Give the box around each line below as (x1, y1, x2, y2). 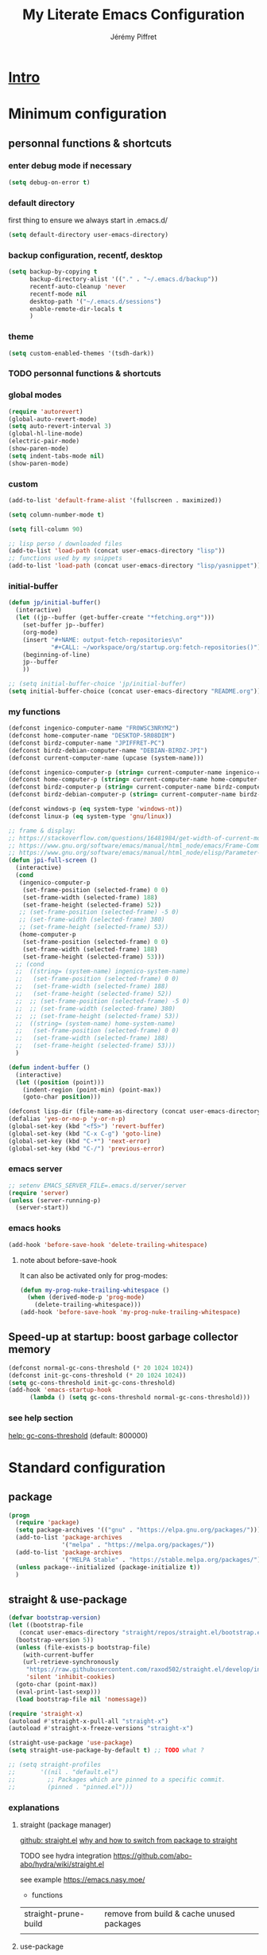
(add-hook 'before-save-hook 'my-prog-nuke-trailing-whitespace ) (19, 1308, 241, 1316)
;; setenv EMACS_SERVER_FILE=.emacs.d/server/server (8, 1182, 187, 1190)
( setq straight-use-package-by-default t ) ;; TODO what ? (8, 1746, 204, 1755)
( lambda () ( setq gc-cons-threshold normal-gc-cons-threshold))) (29, 1394, 250, 1402)
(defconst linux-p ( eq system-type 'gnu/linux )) (8, 812, 172, 820)
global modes (8, 389, 62, 400)
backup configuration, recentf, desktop (8, 250, 163, 261)
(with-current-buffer (22, 1650, 94, 1659)
